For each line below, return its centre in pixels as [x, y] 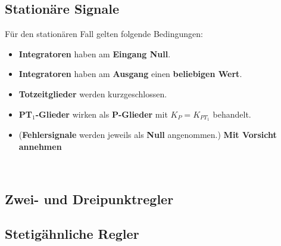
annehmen [40, 147]
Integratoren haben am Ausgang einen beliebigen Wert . [130, 74]
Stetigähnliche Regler [72, 234]
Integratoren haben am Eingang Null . [95, 53]
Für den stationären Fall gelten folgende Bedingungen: [104, 34]
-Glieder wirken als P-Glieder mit [102, 114]
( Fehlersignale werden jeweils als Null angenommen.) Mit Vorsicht [148, 135]
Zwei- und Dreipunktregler [89, 199]
